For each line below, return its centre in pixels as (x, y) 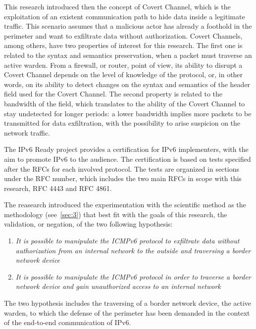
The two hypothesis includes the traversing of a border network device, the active (128, 303)
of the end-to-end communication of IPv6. (68, 322)
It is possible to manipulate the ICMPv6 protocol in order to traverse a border (133, 276)
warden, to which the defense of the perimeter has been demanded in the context (127, 312)
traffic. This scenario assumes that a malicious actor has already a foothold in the (128, 26)
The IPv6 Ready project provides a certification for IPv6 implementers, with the (126, 149)
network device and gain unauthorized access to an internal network (118, 286)
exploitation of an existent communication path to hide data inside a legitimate (125, 16)
